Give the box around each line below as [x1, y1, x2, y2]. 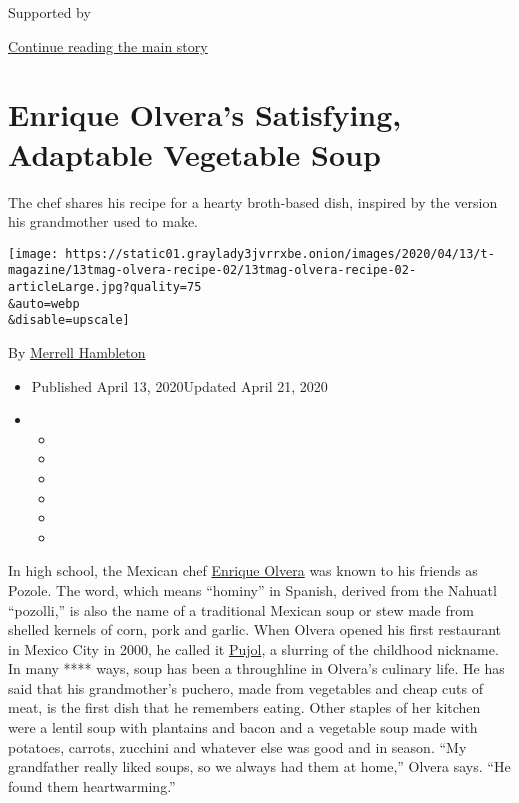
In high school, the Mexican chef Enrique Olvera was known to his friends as [8, 560, 478, 581]
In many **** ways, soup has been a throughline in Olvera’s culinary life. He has [8, 658, 505, 679]
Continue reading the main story [8, 35, 208, 56]
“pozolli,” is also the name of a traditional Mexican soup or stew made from [8, 599, 474, 620]
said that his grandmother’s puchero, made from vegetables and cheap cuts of [8, 677, 483, 698]
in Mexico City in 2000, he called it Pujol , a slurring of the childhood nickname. [8, 638, 499, 659]
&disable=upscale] [8, 313, 130, 328]
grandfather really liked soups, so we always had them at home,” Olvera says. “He [8, 756, 511, 777]
